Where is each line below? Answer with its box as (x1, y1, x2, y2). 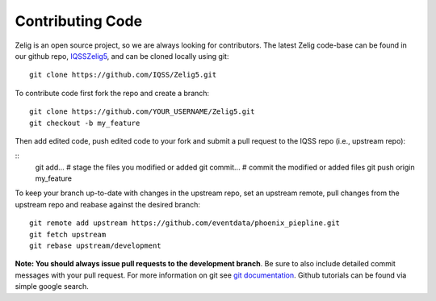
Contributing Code (15, 12, 143, 30)
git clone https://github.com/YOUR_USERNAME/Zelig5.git (29, 107, 255, 116)
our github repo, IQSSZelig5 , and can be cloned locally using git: (15, 51, 229, 61)
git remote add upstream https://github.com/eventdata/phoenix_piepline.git (29, 219, 341, 228)
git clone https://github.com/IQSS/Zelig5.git (29, 70, 217, 80)
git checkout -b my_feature (29, 118, 140, 128)
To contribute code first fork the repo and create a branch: (15, 88, 210, 98)
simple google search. (15, 282, 89, 291)
